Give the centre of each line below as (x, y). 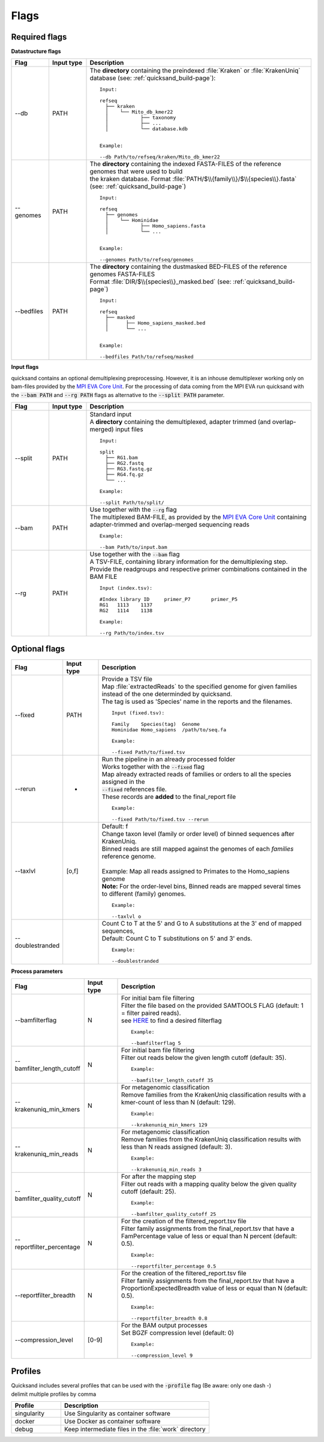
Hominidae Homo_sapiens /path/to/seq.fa (169, 730)
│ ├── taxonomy (141, 118)
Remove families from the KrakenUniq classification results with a (213, 1095)
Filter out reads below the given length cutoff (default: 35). (204, 1058)
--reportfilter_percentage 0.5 (174, 1266)
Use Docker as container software (112, 1422)
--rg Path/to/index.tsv (132, 633)
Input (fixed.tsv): (138, 713)
